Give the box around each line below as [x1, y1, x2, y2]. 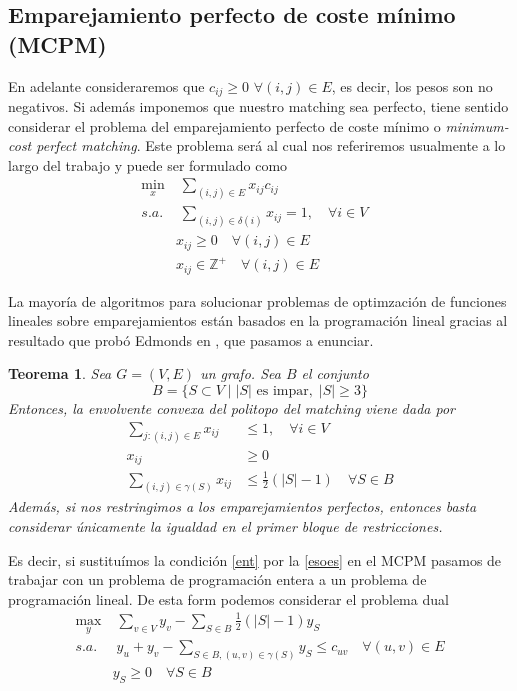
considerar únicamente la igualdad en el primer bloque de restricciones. [8, 516, 443, 537]
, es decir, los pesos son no [331, 75, 493, 96]
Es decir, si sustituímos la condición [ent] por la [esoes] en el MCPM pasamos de [8, 549, 502, 570]
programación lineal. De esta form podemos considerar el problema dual [8, 588, 449, 609]
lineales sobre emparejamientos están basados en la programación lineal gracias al [8, 310, 508, 331]
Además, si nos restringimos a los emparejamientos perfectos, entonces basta [8, 496, 477, 517]
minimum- [445, 115, 509, 136]
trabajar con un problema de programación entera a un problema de [8, 569, 427, 590]
